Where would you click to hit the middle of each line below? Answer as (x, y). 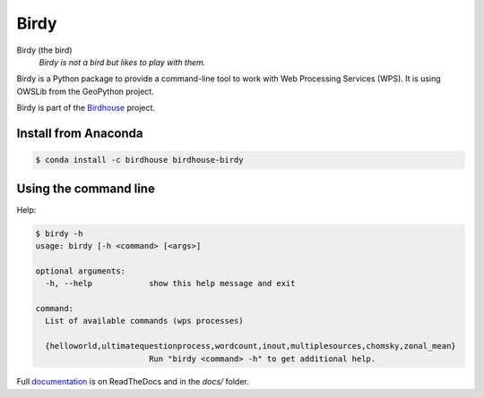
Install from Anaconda (80, 133)
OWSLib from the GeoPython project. (85, 91)
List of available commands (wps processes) (144, 321)
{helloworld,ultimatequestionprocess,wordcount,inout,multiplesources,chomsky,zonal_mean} (251, 346)
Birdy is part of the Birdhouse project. (86, 108)
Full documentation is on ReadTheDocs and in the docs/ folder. (133, 382)
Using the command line (86, 188)
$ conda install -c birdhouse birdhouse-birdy (139, 160)
